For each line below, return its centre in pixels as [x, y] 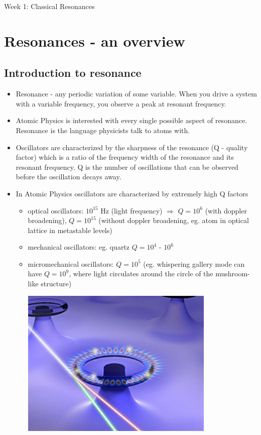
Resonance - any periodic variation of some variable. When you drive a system [136, 94]
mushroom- [233, 274]
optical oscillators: [56, 210]
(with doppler [226, 210]
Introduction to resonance [73, 73]
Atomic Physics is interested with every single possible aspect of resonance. [132, 120]
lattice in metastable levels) [70, 230]
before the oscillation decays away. [69, 177]
